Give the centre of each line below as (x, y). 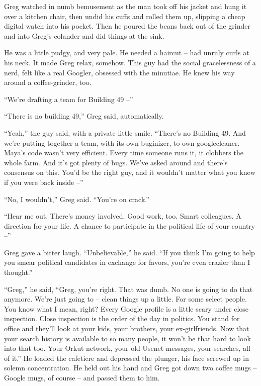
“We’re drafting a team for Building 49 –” (69, 99)
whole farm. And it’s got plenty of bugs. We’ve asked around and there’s (116, 162)
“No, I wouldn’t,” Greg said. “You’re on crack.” (77, 199)
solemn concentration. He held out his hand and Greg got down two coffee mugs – (130, 368)
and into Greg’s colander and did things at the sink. (84, 35)
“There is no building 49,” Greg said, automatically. (84, 116)
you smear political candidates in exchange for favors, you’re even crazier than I (127, 262)
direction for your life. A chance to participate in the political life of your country (130, 225)
